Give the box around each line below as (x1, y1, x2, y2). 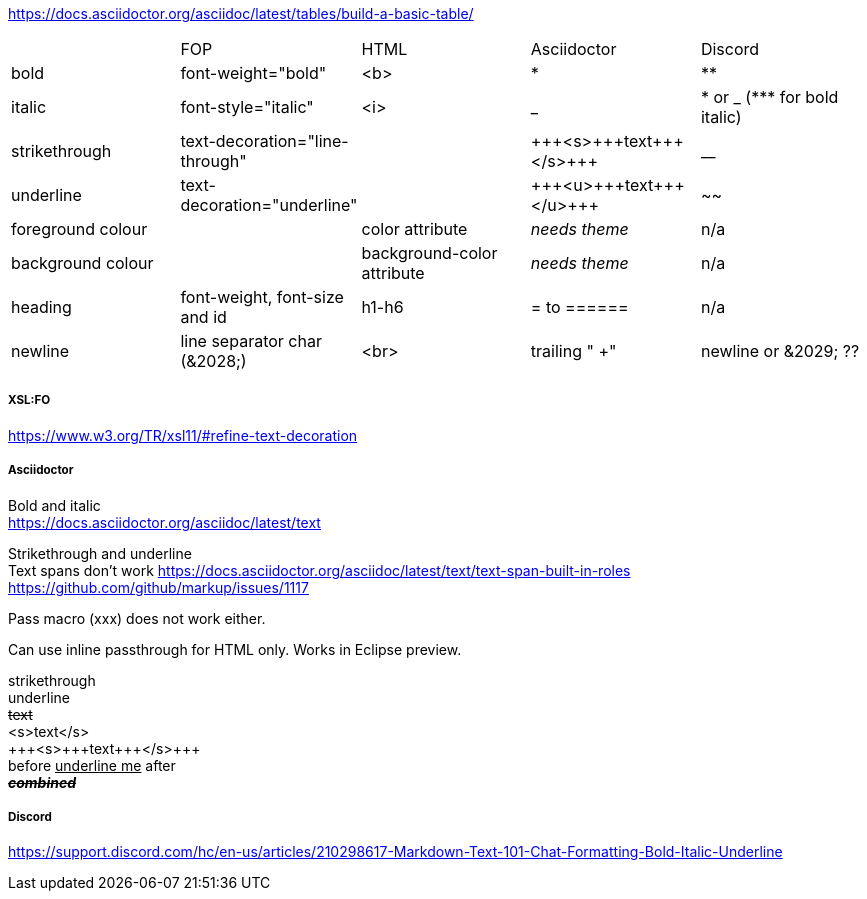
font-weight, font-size (180, 287, 344, 307)
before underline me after (8, 756, 176, 774)
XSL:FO (8, 393, 51, 408)
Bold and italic (8, 496, 101, 514)
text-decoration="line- (180, 131, 349, 151)
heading (11, 297, 72, 317)
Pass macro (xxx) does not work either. (8, 609, 266, 627)
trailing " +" (530, 341, 617, 361)
